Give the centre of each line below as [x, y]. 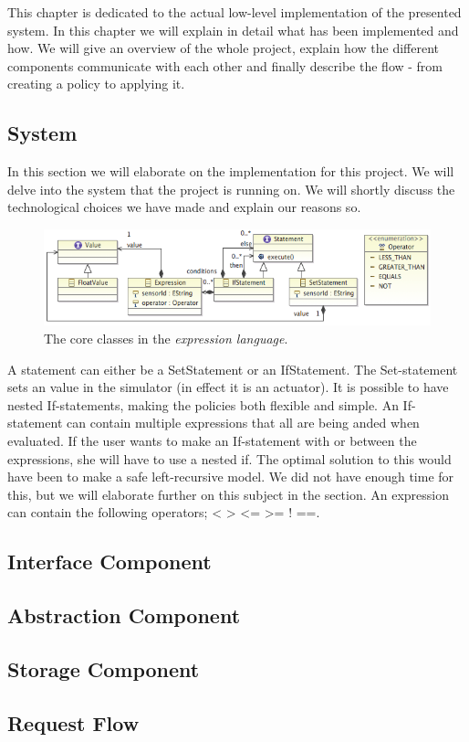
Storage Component [104, 668]
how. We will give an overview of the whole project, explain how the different [223, 48]
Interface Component [109, 562]
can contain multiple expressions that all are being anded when [243, 423]
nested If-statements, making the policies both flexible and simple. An [203, 404]
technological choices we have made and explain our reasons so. [184, 207]
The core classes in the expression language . [166, 339]
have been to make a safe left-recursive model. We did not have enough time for [231, 477]
